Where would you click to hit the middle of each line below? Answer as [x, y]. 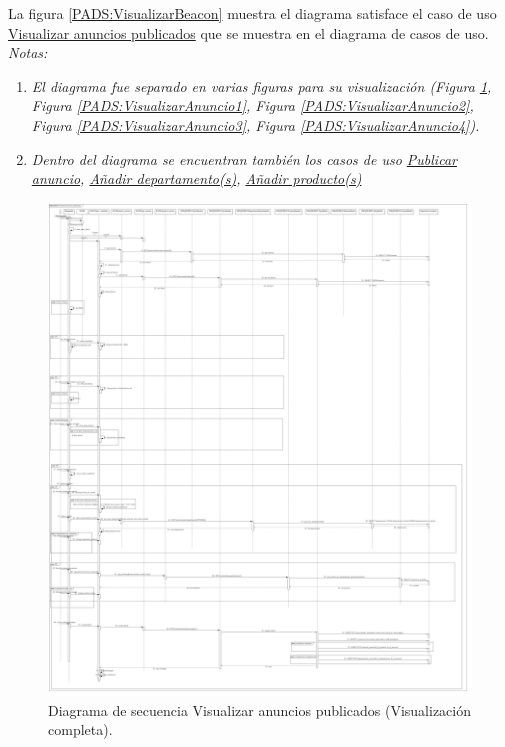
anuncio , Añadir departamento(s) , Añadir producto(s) [196, 178]
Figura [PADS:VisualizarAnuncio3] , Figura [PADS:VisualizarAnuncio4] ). [255, 124]
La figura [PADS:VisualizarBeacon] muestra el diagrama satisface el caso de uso [252, 13]
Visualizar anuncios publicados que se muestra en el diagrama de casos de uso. [248, 32]
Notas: [28, 52]
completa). [80, 729]
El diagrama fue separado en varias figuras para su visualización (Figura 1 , [261, 85]
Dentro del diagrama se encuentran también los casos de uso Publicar [244, 158]
